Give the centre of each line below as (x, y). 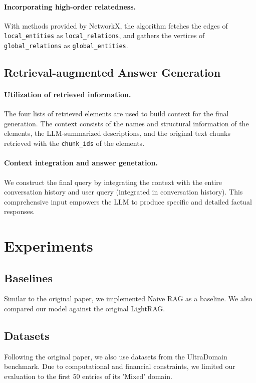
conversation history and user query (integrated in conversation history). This (123, 192)
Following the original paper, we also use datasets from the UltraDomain (116, 356)
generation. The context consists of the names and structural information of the (126, 123)
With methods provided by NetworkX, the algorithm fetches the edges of (116, 25)
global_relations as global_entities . (66, 45)
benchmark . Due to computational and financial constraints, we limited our (120, 366)
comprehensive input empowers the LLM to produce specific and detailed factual (128, 201)
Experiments (49, 246)
